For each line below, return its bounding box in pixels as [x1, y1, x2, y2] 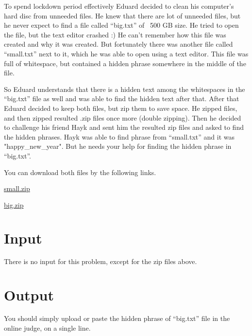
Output [4, 285, 54, 305]
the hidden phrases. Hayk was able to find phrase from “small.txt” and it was [4, 131, 235, 141]
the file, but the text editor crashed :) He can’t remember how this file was [4, 29, 226, 39]
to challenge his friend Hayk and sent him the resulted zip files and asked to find [4, 122, 244, 132]
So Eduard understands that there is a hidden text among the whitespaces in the [4, 84, 245, 94]
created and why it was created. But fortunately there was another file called [4, 39, 233, 49]
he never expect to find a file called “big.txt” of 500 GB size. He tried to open [4, 20, 239, 30]
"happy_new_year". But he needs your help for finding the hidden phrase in [4, 141, 232, 151]
